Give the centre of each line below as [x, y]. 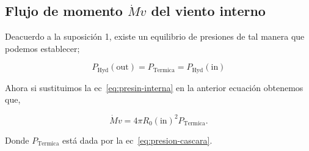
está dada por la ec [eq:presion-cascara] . [137, 140]
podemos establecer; [42, 48]
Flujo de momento [64, 11]
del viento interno [208, 11]
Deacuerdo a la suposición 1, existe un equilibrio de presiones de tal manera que [155, 36]
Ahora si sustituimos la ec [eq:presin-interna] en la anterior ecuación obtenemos [154, 87]
